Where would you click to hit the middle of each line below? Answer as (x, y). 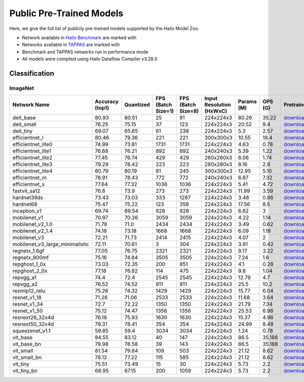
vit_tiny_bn (25, 371)
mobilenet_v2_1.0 (32, 224)
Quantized (137, 105)
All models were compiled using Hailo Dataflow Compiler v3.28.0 (90, 59)
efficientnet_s (29, 184)
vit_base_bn (27, 344)
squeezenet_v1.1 (31, 331)
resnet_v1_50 (28, 311)
